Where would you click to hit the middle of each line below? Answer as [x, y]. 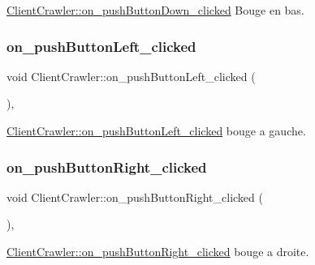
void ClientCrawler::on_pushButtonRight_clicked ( [135, 197]
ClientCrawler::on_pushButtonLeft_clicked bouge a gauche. [156, 130]
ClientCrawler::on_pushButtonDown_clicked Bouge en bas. [155, 10]
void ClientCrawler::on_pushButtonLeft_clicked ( [131, 76]
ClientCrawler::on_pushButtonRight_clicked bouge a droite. [158, 251]
